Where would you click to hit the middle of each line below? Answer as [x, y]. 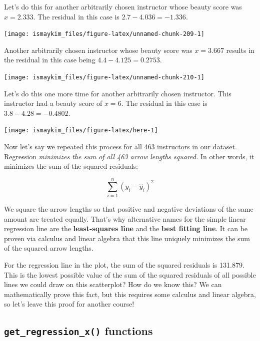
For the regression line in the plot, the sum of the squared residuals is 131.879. [124, 265]
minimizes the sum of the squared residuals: [71, 166]
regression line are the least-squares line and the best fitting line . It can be [126, 228]
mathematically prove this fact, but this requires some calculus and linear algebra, [130, 294]
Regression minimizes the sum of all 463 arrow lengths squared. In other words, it [129, 156]
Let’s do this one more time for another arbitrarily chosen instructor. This [118, 93]
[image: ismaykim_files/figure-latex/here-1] [81, 131]
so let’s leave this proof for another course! [69, 304]
